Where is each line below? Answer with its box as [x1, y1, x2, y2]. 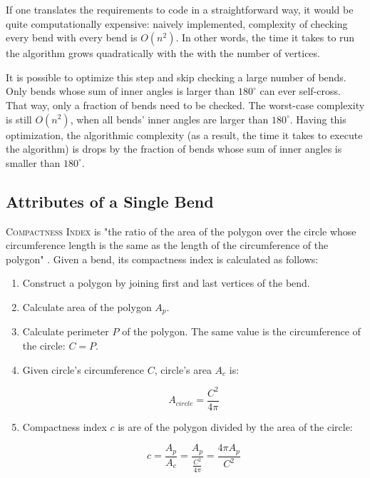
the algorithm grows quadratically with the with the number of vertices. [6, 46, 320, 61]
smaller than [6, 155, 61, 170]
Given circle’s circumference [22, 362, 145, 377]
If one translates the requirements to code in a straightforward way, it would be [6, 2, 354, 16]
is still [6, 111, 32, 126]
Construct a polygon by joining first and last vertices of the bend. [22, 275, 310, 290]
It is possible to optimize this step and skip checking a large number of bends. [6, 69, 346, 84]
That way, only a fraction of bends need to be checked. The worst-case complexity [6, 97, 365, 112]
